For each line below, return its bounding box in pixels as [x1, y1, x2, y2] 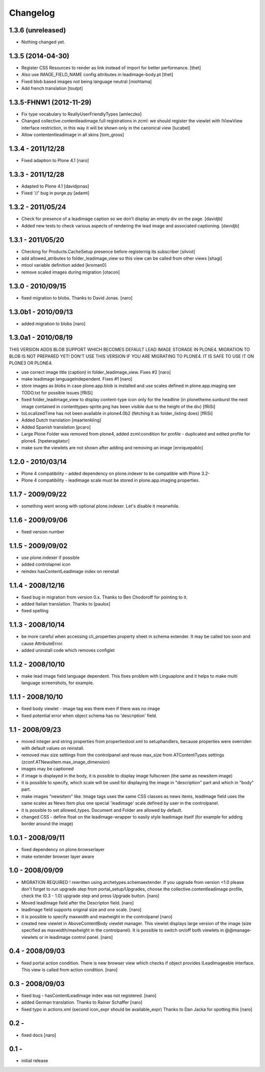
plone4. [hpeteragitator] [21, 438, 70, 444]
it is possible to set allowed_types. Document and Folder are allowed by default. [21, 807, 183, 813]
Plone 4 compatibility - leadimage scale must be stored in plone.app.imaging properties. [21, 477, 200, 483]
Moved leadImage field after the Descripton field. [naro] [21, 900, 134, 906]
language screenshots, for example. [21, 680, 94, 686]
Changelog [9, 7, 55, 18]
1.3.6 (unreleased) [9, 26, 66, 34]
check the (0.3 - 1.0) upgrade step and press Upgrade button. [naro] [21, 893, 159, 899]
